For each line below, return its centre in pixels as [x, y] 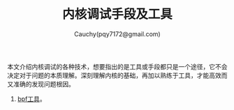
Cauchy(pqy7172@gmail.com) [117, 34]
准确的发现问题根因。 [44, 84]
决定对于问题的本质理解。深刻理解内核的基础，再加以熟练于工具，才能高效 [114, 75]
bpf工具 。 [32, 99]
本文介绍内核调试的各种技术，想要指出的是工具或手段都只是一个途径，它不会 [117, 66]
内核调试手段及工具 [117, 14]
